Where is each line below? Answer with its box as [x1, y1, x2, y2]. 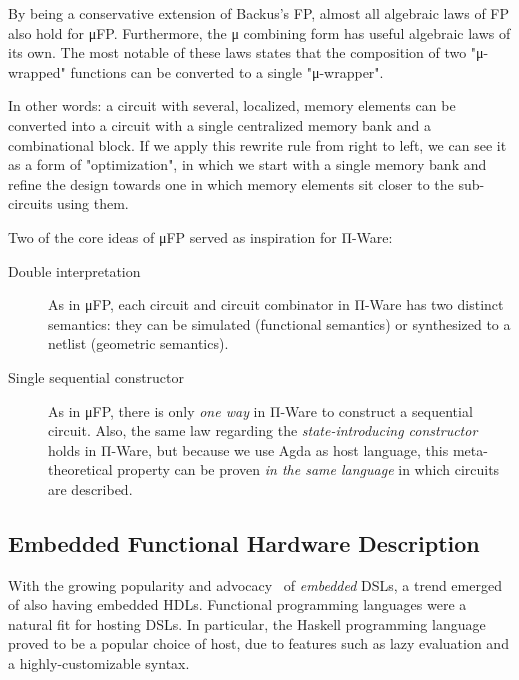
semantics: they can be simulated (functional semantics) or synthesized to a [48, 313, 511, 334]
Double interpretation [8, 260, 141, 281]
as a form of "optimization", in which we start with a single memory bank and [8, 154, 487, 175]
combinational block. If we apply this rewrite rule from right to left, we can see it [8, 134, 507, 155]
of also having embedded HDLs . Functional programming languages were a [8, 594, 467, 615]
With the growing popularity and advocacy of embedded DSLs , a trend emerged [8, 574, 502, 595]
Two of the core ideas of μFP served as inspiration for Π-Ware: [8, 226, 393, 247]
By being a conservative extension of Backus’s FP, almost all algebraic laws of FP [8, 3, 510, 23]
